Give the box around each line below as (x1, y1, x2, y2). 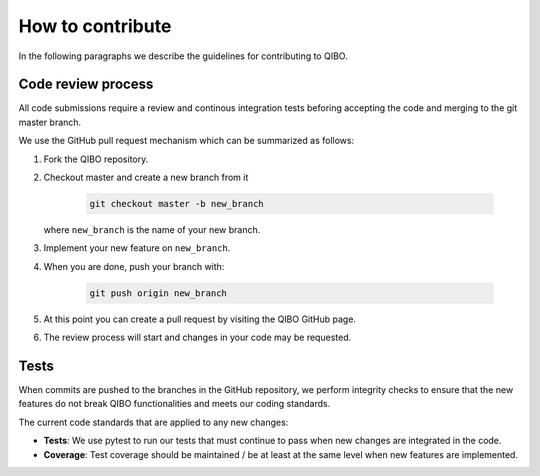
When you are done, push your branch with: (43, 260, 225, 272)
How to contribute (18, 15, 172, 37)
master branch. (18, 116, 82, 128)
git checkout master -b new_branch (89, 198, 264, 209)
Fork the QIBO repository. (43, 153, 149, 165)
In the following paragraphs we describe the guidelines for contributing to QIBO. (18, 50, 349, 62)
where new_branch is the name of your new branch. (43, 223, 261, 235)
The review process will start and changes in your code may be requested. (43, 331, 352, 344)
